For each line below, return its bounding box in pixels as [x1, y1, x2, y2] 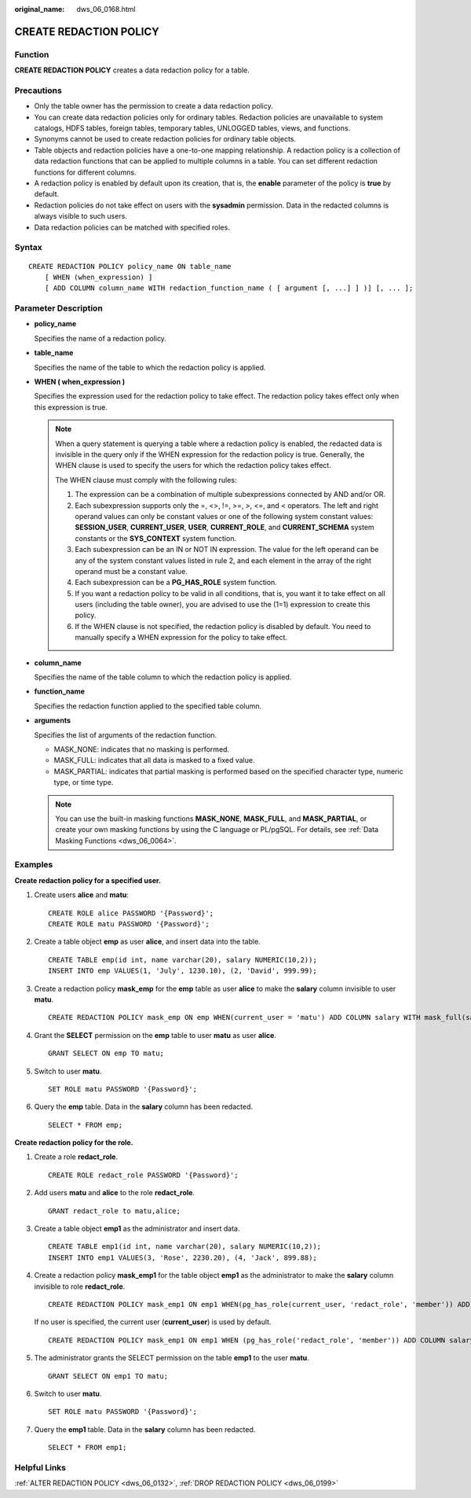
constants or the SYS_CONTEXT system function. [75, 533, 237, 543]
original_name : [14, 5, 65, 13]
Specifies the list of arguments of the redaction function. [34, 730, 217, 739]
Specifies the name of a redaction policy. [34, 333, 166, 343]
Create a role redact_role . [34, 1152, 118, 1161]
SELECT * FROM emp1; [48, 1443, 127, 1452]
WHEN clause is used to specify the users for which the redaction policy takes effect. [55, 461, 331, 470]
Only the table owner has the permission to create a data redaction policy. [34, 101, 274, 111]
